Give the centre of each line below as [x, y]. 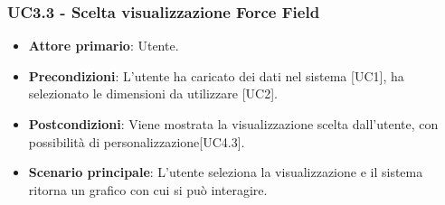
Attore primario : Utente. [104, 46]
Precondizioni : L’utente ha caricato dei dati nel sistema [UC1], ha [216, 75]
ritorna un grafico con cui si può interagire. [148, 189]
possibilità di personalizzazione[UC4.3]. [137, 141]
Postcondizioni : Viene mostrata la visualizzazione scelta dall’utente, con [233, 124]
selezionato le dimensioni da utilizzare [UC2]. [153, 93]
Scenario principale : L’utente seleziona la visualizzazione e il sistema [226, 172]
